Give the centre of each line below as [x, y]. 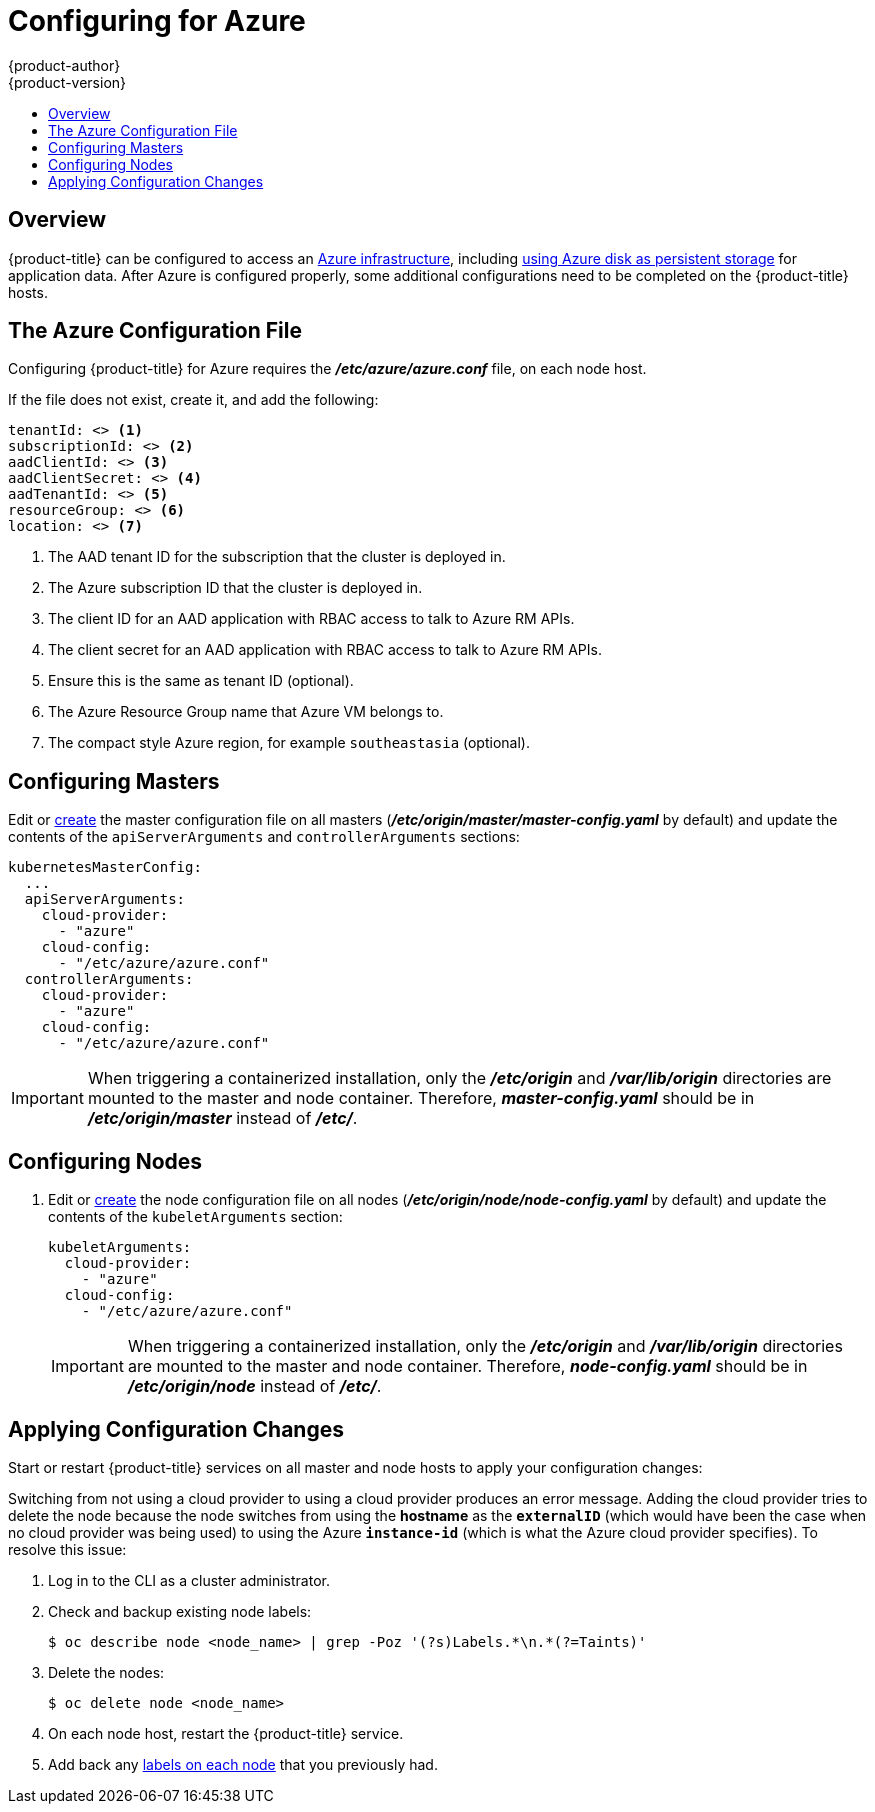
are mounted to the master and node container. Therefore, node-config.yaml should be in [467, 1366]
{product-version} [67, 82]
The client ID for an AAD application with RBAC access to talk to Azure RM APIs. [311, 619]
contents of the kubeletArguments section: [195, 1217]
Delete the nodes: [106, 1672]
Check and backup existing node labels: [180, 1611]
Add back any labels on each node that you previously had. [243, 1764]
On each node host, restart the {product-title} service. [226, 1733]
